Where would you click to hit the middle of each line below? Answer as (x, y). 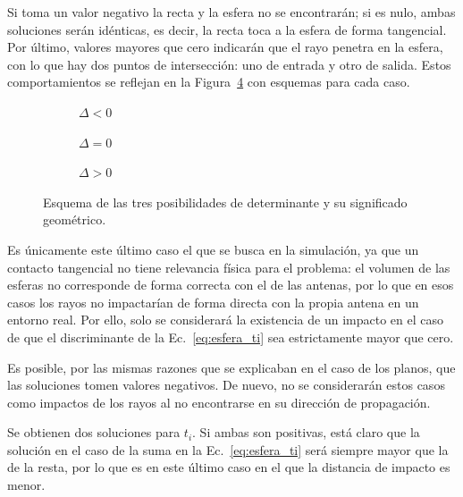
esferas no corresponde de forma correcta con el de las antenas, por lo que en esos (231, 285)
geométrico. (75, 219)
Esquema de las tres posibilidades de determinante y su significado (225, 202)
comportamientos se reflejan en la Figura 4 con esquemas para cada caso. (209, 82)
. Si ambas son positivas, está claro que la (306, 432)
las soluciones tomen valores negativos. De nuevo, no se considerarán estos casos (226, 385)
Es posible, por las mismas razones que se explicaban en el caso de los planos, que (231, 367)
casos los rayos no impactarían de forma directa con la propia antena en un (213, 302)
